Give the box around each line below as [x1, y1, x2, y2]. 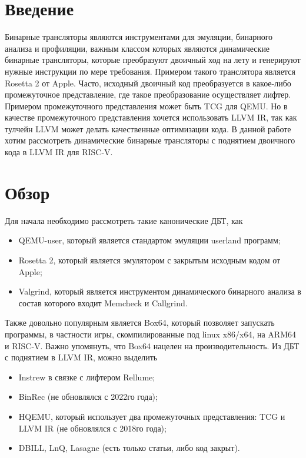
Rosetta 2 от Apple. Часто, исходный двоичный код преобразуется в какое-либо [5, 76, 291, 89]
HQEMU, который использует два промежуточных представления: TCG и [18, 410, 285, 422]
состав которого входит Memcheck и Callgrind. [18, 296, 188, 309]
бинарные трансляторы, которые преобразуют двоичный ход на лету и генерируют [5, 54, 301, 66]
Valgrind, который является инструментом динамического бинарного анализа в [18, 285, 301, 297]
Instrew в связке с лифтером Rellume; [18, 370, 155, 383]
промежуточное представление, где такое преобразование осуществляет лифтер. [5, 88, 291, 101]
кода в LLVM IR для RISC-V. [5, 146, 113, 158]
